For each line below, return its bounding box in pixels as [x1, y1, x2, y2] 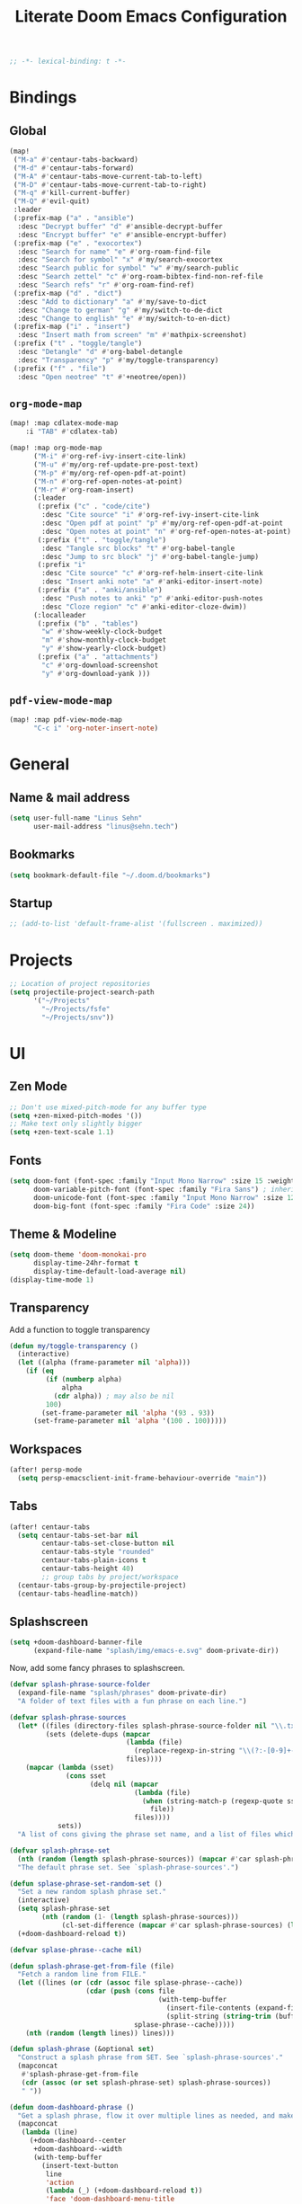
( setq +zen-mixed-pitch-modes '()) [9, 1111, 143, 1120]
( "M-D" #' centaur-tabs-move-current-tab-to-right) [13, 180, 207, 190]
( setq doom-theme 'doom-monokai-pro [9, 1250, 147, 1259]
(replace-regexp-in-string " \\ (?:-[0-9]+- [133, 1746, 296, 1755]
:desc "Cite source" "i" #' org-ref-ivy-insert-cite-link [41, 511, 259, 520]
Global [9, 123, 47, 138]
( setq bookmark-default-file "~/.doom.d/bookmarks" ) [9, 870, 211, 880]
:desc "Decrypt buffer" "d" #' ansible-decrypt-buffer [17, 222, 223, 231]
